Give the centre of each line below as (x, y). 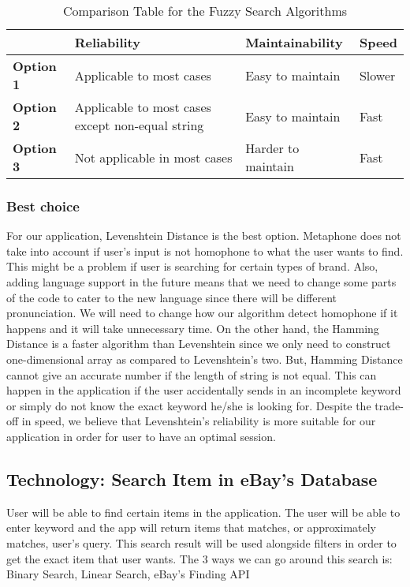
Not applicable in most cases (153, 157)
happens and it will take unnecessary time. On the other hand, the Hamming (193, 328)
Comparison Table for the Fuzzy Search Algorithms (205, 11)
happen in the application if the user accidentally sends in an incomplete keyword (204, 390)
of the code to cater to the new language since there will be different (171, 297)
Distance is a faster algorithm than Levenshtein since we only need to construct (199, 344)
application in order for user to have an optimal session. (141, 436)
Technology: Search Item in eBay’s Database (192, 479)
